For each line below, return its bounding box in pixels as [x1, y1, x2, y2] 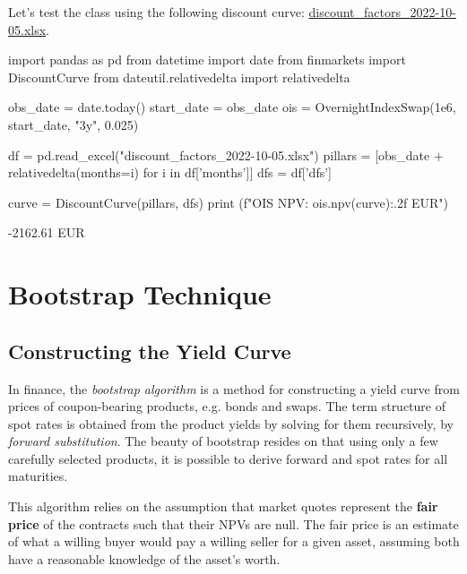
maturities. [8, 467, 68, 485]
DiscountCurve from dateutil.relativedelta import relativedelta [8, 67, 350, 86]
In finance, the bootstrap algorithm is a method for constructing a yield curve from [8, 379, 460, 398]
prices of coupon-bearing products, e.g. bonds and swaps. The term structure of [8, 397, 445, 416]
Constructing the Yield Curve [8, 337, 291, 364]
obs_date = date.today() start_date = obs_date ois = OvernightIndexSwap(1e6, [8, 98, 456, 116]
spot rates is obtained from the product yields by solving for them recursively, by [8, 414, 454, 433]
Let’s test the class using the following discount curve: [8, 3, 305, 21]
